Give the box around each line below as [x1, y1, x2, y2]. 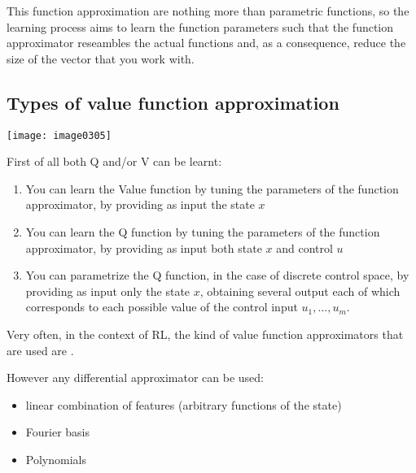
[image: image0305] [7, 129, 112, 141]
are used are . [7, 341, 74, 358]
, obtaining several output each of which [199, 282, 401, 299]
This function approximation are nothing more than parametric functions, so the [7, 2, 409, 19]
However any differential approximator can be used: [7, 369, 265, 386]
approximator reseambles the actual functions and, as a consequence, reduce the [7, 34, 406, 51]
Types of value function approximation [7, 89, 339, 115]
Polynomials [25, 450, 86, 467]
